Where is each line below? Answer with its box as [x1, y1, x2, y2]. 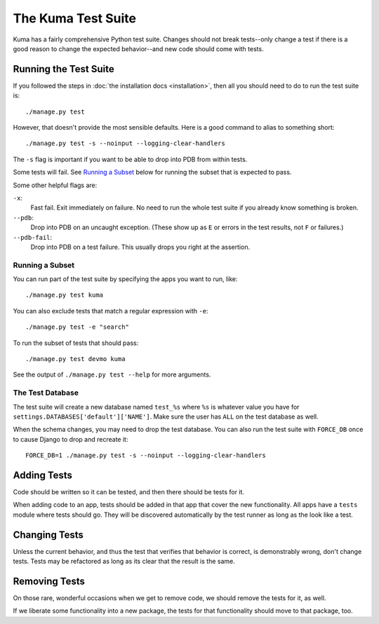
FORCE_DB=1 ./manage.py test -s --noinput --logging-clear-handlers [25, 452, 266, 459]
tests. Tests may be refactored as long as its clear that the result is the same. [13, 557, 235, 566]
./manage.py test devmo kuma [25, 355, 126, 363]
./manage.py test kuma [25, 291, 104, 299]
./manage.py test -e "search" [25, 323, 130, 331]
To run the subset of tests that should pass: [13, 339, 139, 347]
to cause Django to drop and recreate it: [13, 435, 128, 443]
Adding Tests [13, 469, 73, 481]
